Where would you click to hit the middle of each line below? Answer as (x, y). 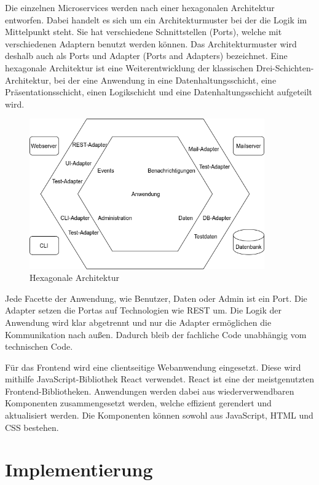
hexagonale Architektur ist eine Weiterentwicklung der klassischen (129, 67)
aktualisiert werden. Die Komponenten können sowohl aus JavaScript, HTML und (159, 415)
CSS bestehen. (32, 427)
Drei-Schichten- (285, 67)
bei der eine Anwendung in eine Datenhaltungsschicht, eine (165, 80)
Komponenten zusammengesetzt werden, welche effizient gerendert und (138, 403)
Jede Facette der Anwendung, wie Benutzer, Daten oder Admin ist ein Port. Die (156, 298)
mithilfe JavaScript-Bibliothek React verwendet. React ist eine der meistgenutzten (160, 379)
